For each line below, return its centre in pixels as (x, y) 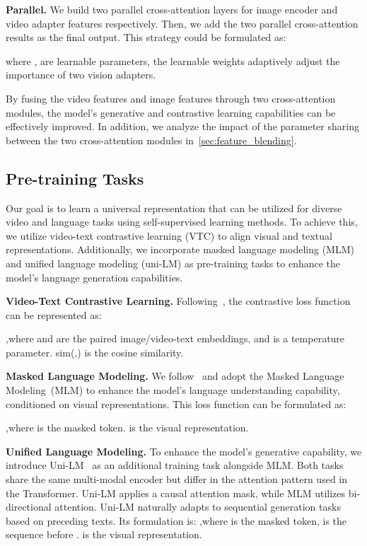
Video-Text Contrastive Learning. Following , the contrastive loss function (178, 301)
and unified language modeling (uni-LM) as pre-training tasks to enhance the (173, 263)
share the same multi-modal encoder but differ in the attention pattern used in (176, 479)
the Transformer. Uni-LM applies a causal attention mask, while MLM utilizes (176, 493)
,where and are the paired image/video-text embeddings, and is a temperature (175, 338)
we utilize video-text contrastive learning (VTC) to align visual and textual (169, 235)
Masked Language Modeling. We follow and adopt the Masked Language (175, 376)
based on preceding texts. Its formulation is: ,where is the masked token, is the (176, 520)
